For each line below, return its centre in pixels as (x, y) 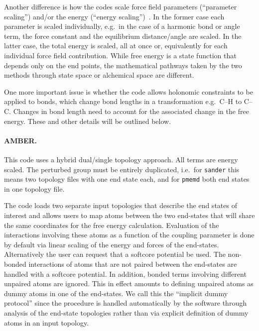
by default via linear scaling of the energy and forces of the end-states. (112, 244)
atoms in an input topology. (47, 322)
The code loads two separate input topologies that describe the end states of (121, 205)
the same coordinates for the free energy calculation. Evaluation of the (112, 225)
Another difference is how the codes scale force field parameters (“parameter (121, 6)
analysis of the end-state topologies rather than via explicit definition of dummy (126, 312)
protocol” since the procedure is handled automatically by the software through (125, 303)
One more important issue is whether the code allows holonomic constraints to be (129, 91)
